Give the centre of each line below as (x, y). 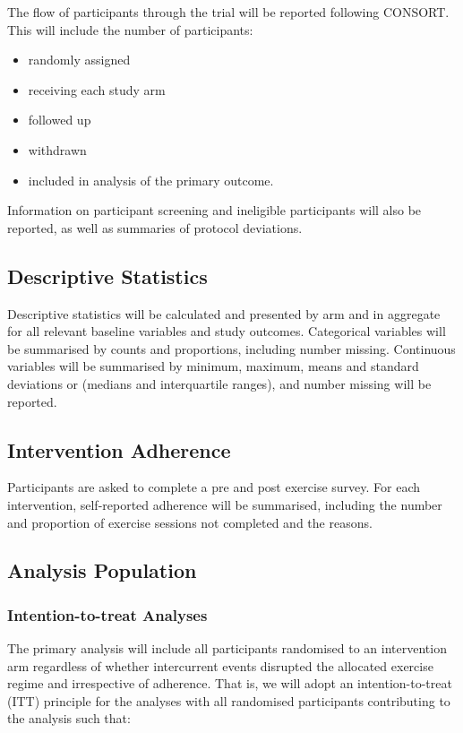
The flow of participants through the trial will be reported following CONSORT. (228, 12)
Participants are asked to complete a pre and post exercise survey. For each (214, 487)
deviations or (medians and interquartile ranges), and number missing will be (219, 383)
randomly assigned (79, 60)
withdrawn (57, 149)
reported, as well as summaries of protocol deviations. (155, 227)
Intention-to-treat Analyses (107, 614)
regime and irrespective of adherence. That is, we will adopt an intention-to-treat (230, 683)
